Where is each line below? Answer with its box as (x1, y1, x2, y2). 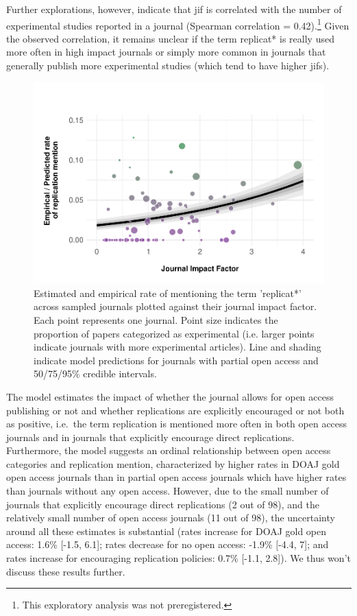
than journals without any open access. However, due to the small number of (6, 484, 329, 498)
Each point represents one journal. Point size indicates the (34, 312, 278, 327)
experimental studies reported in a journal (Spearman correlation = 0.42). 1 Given (6, 16, 349, 32)
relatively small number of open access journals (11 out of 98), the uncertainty (6, 510, 335, 525)
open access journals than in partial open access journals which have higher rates (6, 470, 347, 484)
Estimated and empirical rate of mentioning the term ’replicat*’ (34, 285, 301, 300)
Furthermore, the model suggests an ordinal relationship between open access (6, 443, 331, 458)
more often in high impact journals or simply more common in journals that (6, 45, 326, 59)
